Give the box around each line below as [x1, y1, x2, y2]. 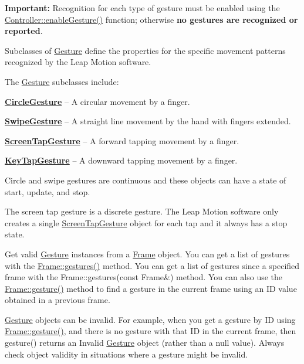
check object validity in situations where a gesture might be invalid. [5, 348, 248, 360]
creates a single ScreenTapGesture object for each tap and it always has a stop [5, 216, 288, 229]
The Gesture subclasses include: [5, 75, 119, 87]
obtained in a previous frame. [5, 294, 110, 306]
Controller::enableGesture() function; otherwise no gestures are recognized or [5, 13, 298, 25]
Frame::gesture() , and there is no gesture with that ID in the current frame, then [5, 325, 296, 337]
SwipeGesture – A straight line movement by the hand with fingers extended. [5, 115, 291, 127]
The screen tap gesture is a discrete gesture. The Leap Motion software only [5, 205, 279, 217]
